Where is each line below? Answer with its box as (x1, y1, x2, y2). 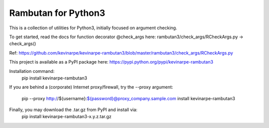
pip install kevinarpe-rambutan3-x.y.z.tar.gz (21, 114, 112, 120)
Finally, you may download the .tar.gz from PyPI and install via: (9, 107, 138, 113)
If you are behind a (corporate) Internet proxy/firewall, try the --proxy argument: (9, 84, 173, 90)
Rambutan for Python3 (9, 7, 106, 18)
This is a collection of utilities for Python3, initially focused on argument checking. (9, 25, 177, 31)
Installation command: (9, 68, 55, 74)
